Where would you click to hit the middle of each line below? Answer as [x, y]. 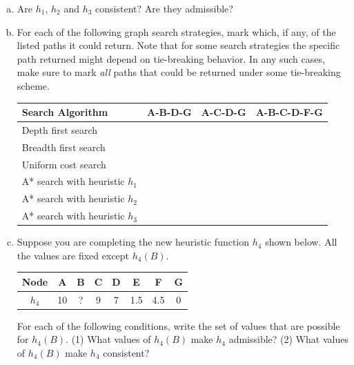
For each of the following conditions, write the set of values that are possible [178, 325]
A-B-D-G [169, 112]
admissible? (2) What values [288, 339]
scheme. [33, 85]
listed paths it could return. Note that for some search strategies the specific [178, 45]
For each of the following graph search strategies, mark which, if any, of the [176, 31]
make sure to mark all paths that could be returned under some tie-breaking [179, 72]
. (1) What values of [108, 339]
